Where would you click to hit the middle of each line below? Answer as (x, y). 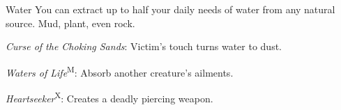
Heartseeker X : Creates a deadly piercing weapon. (109, 97)
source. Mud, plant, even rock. (70, 23)
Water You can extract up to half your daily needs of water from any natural (170, 9)
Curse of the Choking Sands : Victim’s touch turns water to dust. (144, 46)
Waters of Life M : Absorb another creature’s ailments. (120, 71)
